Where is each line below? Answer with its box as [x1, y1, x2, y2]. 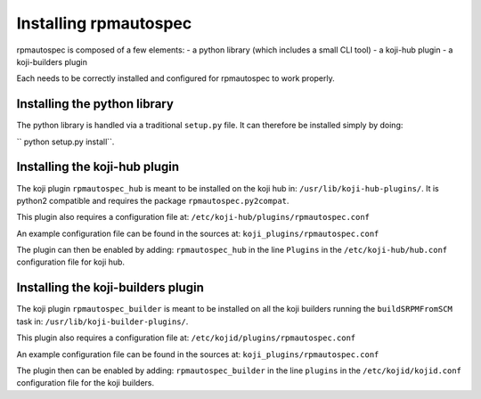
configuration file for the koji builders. [16, 378, 155, 388]
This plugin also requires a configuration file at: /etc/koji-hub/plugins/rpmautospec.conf [16, 212, 370, 223]
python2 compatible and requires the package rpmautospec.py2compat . [16, 195, 289, 206]
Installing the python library [16, 96, 174, 111]
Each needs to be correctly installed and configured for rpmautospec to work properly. [16, 73, 336, 84]
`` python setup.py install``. [16, 136, 115, 147]
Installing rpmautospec [16, 13, 192, 33]
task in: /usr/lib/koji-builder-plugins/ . [16, 316, 189, 327]
